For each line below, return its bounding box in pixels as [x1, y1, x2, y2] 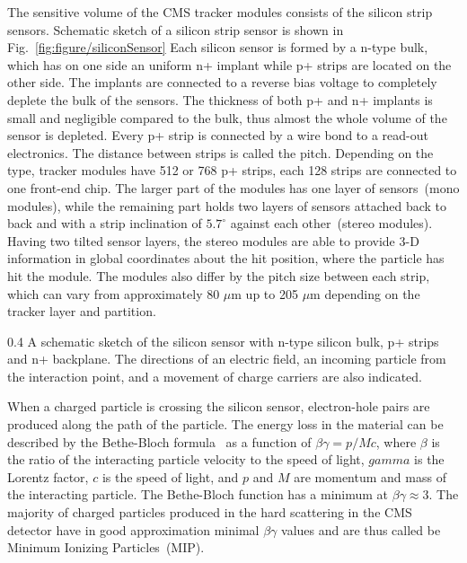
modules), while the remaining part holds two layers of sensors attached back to [7, 196, 447, 215]
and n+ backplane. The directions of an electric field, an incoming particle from [7, 349, 446, 368]
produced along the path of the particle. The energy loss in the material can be [7, 415, 444, 434]
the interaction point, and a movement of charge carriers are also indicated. [7, 366, 422, 385]
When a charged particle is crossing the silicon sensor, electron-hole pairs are [7, 397, 430, 416]
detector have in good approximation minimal [7, 520, 260, 539]
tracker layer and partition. [7, 302, 156, 321]
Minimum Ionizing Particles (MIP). [7, 538, 205, 557]
